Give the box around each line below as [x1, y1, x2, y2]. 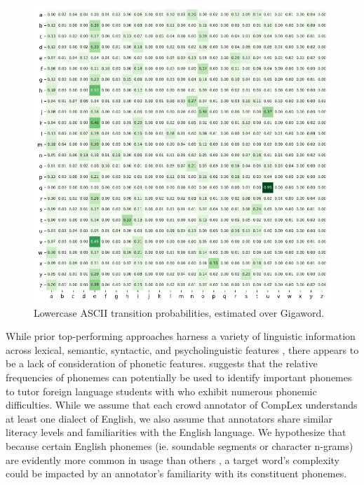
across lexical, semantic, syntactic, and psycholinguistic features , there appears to [6, 342, 359, 357]
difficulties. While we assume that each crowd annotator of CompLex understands [6, 397, 358, 412]
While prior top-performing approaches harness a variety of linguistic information [6, 329, 356, 343]
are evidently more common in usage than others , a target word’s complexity [6, 452, 340, 467]
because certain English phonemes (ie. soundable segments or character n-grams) [6, 438, 353, 453]
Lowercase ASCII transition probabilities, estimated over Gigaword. [34, 305, 325, 320]
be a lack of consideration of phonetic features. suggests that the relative [6, 356, 318, 371]
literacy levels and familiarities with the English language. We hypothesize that [6, 425, 346, 439]
